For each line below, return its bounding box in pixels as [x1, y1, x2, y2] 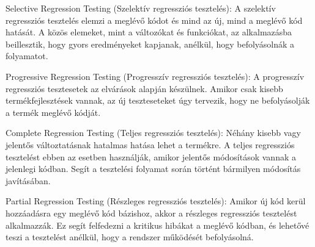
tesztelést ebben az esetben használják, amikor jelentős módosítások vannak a [6, 150, 296, 163]
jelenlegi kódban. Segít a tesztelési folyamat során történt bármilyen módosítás [6, 162, 301, 175]
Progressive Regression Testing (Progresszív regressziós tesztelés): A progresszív [6, 70, 305, 82]
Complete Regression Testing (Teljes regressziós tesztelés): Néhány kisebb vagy [6, 126, 301, 139]
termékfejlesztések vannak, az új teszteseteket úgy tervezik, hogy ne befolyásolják [6, 94, 310, 107]
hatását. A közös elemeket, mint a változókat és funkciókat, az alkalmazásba [6, 26, 292, 38]
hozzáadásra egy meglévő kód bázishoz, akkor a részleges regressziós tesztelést [6, 206, 297, 219]
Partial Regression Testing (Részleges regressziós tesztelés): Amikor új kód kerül [6, 195, 306, 207]
